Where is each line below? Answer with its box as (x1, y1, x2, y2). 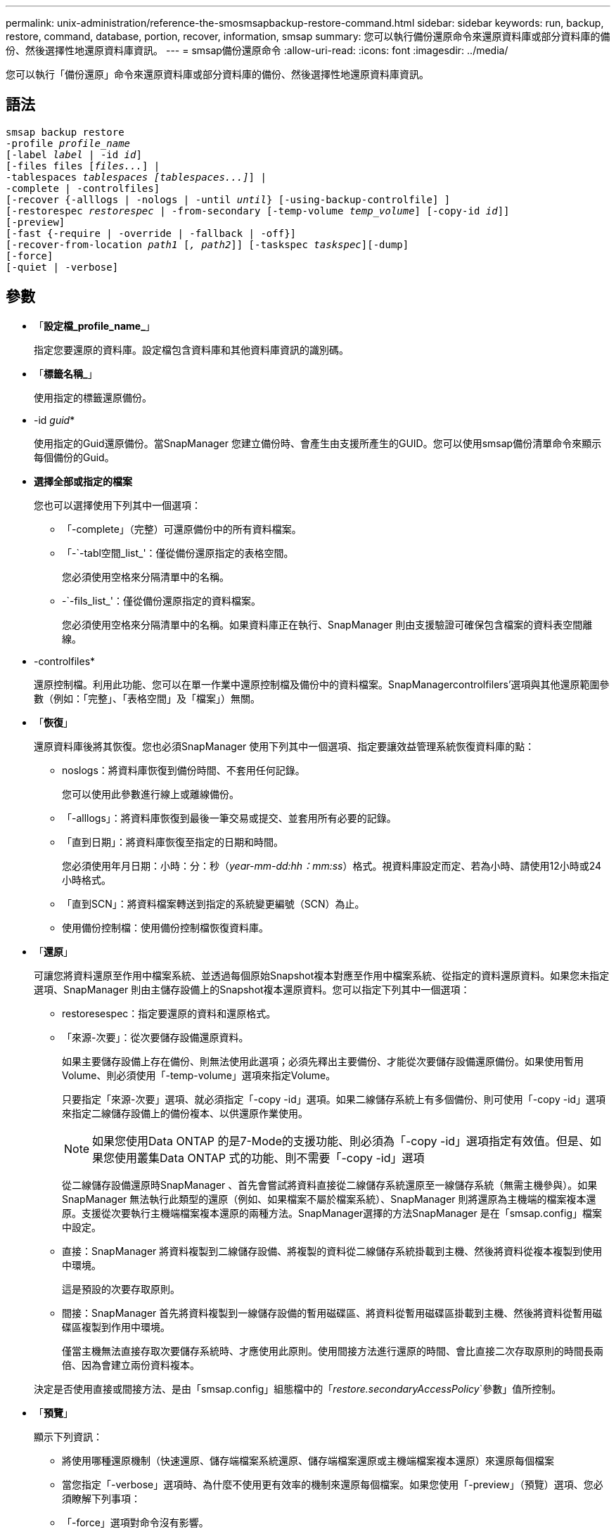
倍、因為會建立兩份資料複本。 (62, 1358, 200, 1371)
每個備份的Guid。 (34, 451, 115, 463)
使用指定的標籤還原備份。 (34, 391, 152, 404)
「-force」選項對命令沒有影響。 (62, 1516, 209, 1528)
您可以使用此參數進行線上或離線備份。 (62, 787, 239, 800)
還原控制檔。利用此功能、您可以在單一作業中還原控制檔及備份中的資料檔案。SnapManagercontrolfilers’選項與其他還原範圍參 (34, 678, 610, 690)
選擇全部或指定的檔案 (34, 475, 132, 487)
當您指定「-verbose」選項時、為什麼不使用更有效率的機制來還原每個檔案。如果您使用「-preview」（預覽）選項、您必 (62, 1478, 603, 1490)
